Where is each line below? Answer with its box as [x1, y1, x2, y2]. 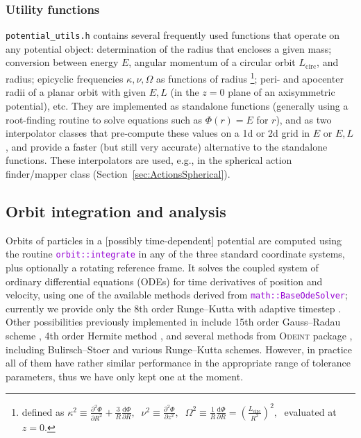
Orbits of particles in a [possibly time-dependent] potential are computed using [6, 233, 342, 247]
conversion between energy [6, 55, 119, 69]
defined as [22, 404, 65, 419]
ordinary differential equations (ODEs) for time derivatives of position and [6, 273, 323, 288]
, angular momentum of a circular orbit [128, 55, 296, 69]
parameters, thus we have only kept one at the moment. [6, 369, 244, 383]
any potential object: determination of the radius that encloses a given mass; [6, 41, 332, 56]
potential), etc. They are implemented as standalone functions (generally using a [6, 98, 349, 112]
